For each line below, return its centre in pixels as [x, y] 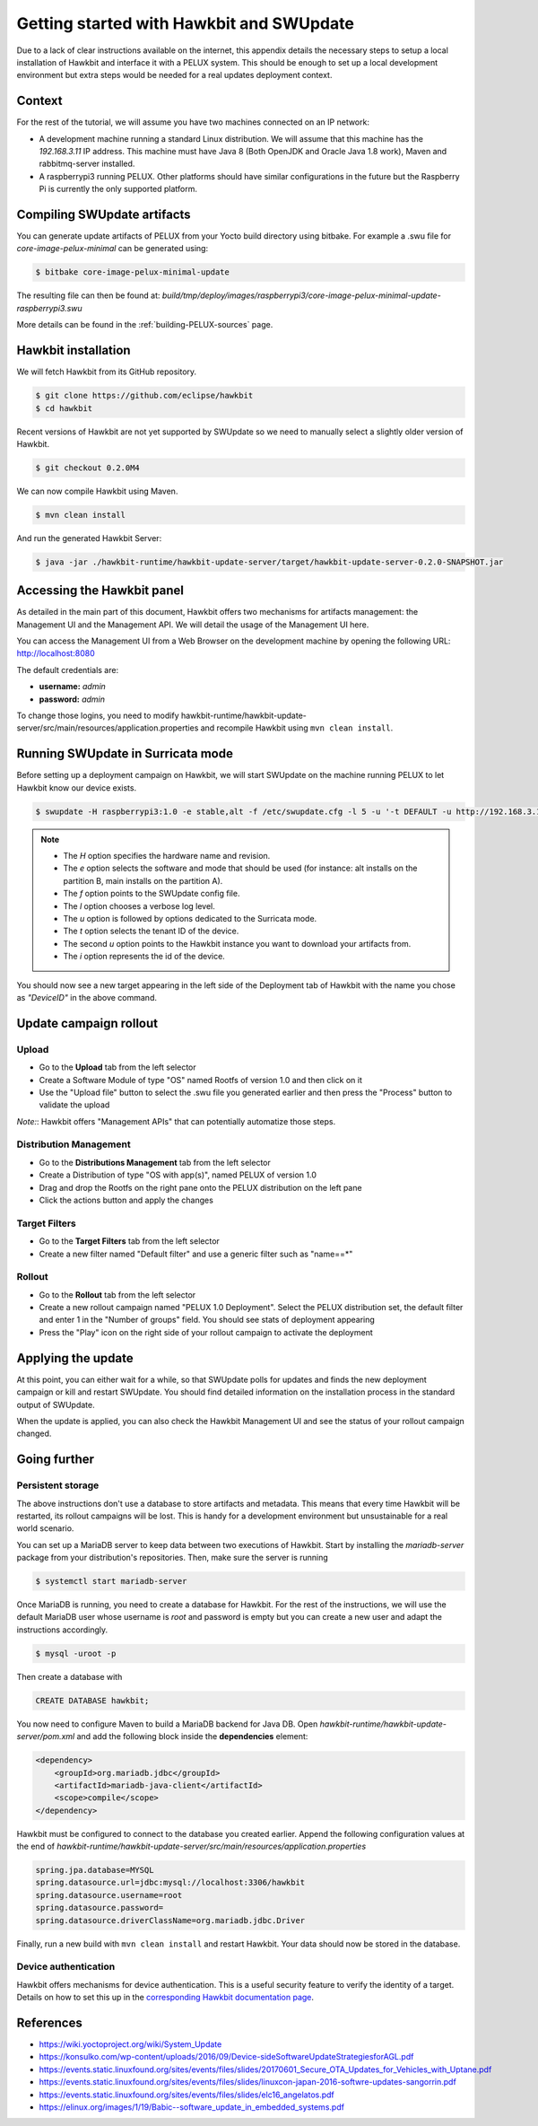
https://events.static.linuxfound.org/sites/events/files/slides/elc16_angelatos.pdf [187, 2095]
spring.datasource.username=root [109, 1895]
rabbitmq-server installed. [87, 164]
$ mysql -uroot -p [76, 1653]
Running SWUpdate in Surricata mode [125, 754]
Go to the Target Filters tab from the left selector [129, 1241]
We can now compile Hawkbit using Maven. [97, 491]
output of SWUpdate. [56, 1404]
